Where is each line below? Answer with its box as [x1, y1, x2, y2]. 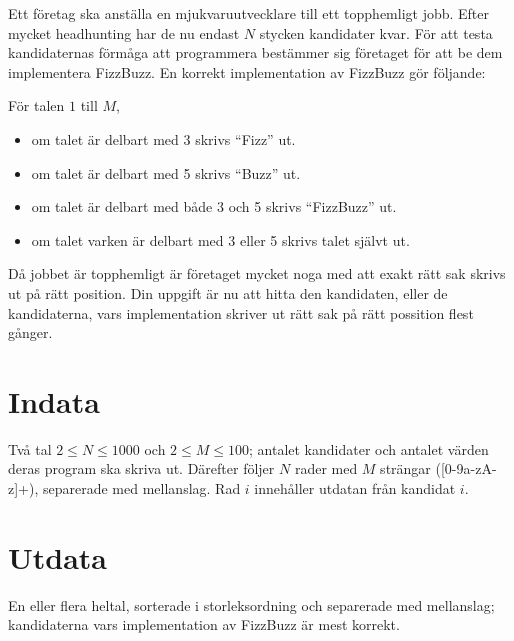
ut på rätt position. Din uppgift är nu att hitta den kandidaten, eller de [8, 282, 448, 303]
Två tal [8, 438, 52, 459]
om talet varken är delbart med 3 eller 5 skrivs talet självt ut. [31, 229, 410, 250]
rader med [294, 458, 358, 479]
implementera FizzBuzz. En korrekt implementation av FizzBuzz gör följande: [8, 61, 486, 82]
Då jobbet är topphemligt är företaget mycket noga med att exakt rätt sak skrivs [8, 263, 506, 284]
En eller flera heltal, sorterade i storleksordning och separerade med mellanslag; [8, 594, 495, 615]
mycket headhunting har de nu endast [8, 22, 240, 43]
